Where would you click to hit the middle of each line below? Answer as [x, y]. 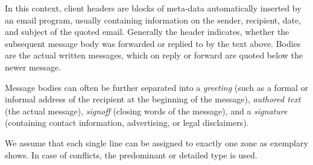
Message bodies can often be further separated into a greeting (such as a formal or [157, 87]
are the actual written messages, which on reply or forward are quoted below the [154, 55]
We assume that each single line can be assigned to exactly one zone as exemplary [156, 142]
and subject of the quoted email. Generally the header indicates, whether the [147, 32]
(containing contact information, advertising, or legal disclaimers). [127, 123]
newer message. [33, 67]
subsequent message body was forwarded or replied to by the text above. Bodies [153, 43]
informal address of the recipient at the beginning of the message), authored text [153, 99]
